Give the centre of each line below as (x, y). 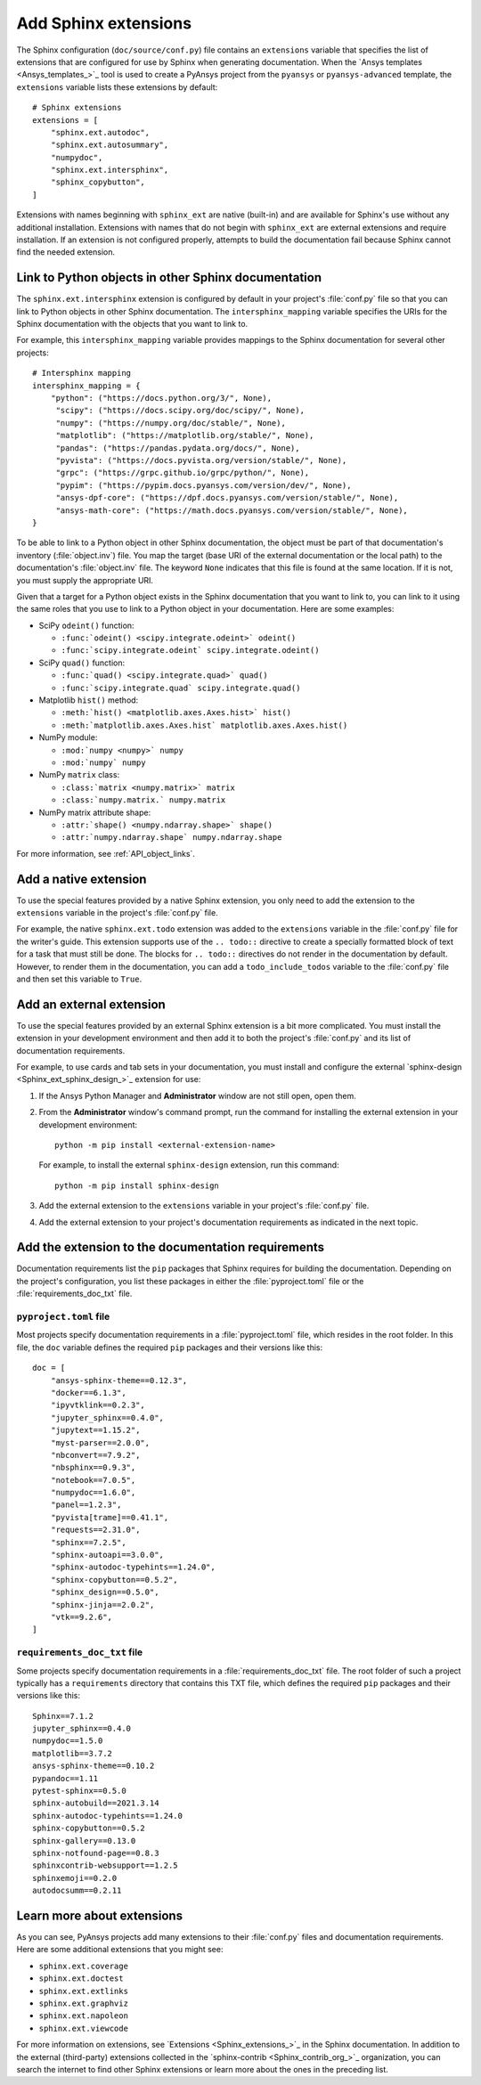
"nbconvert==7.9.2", (95, 1455)
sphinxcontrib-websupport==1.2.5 (105, 1865)
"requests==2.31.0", (95, 1530)
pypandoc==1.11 (65, 1778)
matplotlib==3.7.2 (73, 1753)
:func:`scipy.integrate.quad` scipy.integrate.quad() (181, 688)
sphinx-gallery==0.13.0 (84, 1841)
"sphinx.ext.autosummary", (110, 145)
